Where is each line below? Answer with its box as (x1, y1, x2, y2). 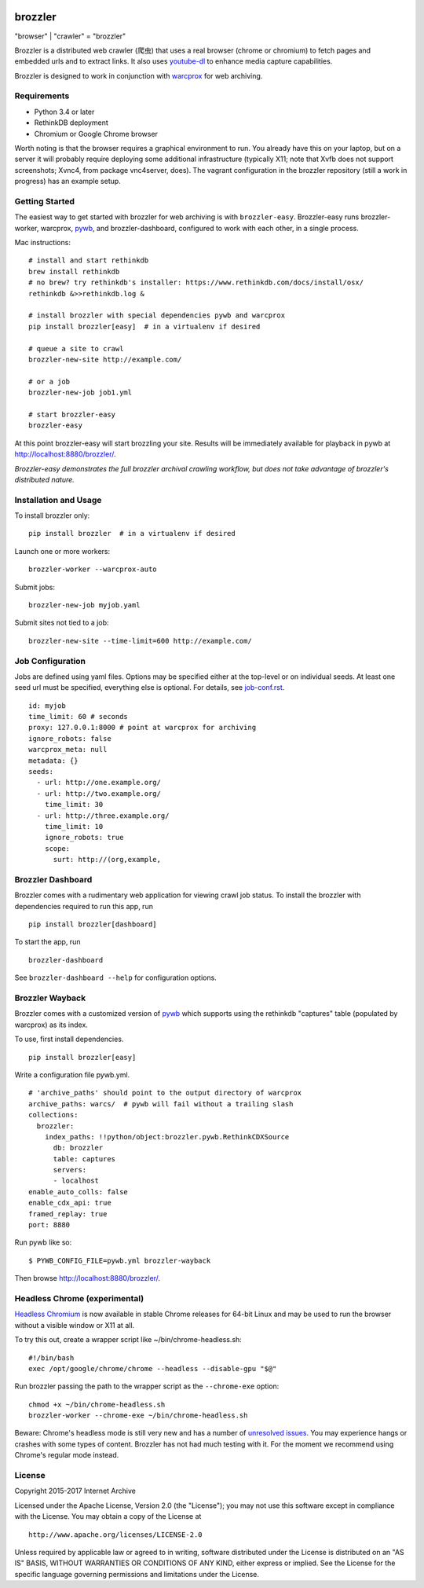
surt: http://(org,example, (53, 855, 161, 864)
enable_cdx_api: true (28, 1198, 111, 1208)
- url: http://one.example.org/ (36, 778, 161, 787)
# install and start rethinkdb (28, 256, 149, 265)
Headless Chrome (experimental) (14, 1293, 144, 1304)
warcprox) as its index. (14, 1020, 88, 1029)
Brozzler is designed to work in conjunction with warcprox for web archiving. (14, 71, 263, 80)
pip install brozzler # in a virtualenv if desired (28, 529, 236, 538)
